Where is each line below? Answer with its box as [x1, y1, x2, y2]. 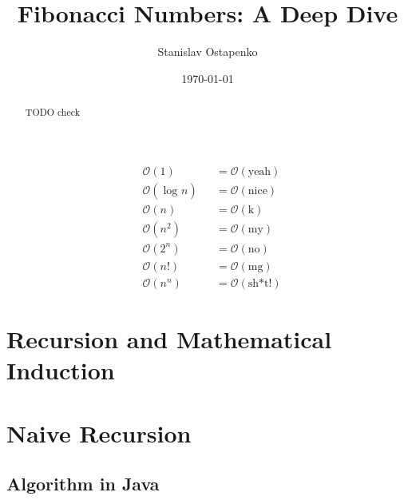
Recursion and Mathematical [6, 323, 332, 355]
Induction [6, 354, 115, 387]
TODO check [25, 105, 80, 119]
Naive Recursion [6, 416, 192, 449]
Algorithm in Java [6, 471, 160, 496]
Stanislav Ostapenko [157, 43, 258, 60]
